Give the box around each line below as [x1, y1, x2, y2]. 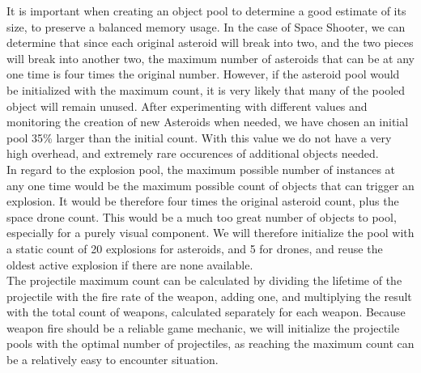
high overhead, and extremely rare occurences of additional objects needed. [6, 145, 379, 162]
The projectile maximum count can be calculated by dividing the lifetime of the [6, 272, 402, 289]
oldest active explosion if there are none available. [6, 256, 253, 273]
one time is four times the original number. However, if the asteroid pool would [6, 66, 400, 83]
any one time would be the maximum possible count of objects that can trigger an [6, 176, 415, 193]
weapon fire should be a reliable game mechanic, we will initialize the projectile [6, 319, 400, 336]
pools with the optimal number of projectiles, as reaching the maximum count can [6, 335, 415, 352]
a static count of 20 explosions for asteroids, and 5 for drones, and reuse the [6, 239, 383, 256]
